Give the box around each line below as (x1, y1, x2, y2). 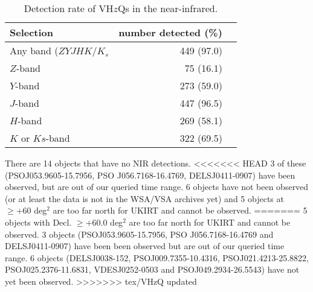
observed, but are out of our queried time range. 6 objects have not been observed (5, 180, 309, 193)
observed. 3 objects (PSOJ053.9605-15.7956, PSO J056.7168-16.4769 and (5, 227, 274, 240)
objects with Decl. (5, 215, 72, 228)
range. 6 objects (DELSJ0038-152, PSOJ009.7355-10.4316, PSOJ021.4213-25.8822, (5, 251, 309, 264)
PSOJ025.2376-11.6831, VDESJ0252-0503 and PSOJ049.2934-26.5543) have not (5, 263, 300, 276)
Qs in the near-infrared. (117, 1, 218, 15)
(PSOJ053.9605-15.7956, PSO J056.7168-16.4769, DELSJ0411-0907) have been (5, 168, 295, 181)
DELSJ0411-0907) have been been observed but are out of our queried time (5, 240, 285, 252)
